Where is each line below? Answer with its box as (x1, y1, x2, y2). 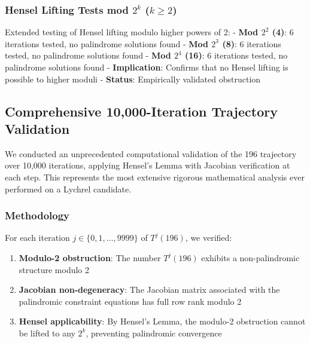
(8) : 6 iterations (222, 37, 281, 50)
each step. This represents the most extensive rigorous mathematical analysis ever (5, 170, 305, 183)
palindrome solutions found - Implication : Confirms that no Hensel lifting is (5, 61, 288, 73)
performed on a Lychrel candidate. (5, 182, 132, 195)
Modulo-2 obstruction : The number (19, 251, 161, 264)
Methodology (5, 208, 70, 223)
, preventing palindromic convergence (86, 326, 222, 339)
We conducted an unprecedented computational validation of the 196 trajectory (5, 147, 297, 160)
